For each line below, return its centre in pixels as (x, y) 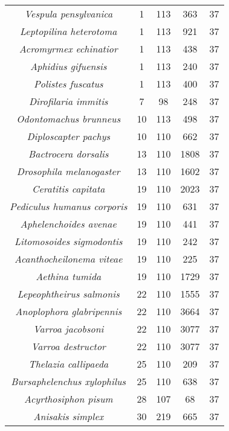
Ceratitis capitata (69, 189)
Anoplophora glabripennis (69, 311)
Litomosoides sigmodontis (68, 241)
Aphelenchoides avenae (68, 224)
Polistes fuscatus (68, 84)
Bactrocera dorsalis (68, 154)
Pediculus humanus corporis (69, 206)
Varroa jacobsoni (68, 329)
